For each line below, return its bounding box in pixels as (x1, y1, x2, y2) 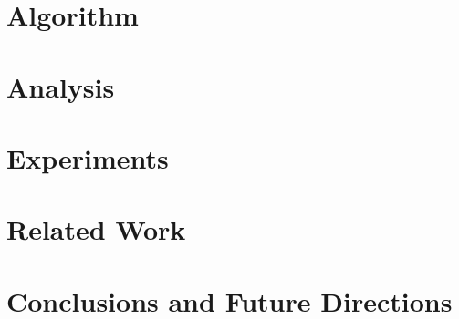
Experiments (6, 139, 169, 176)
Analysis (6, 67, 115, 105)
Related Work (6, 211, 186, 248)
